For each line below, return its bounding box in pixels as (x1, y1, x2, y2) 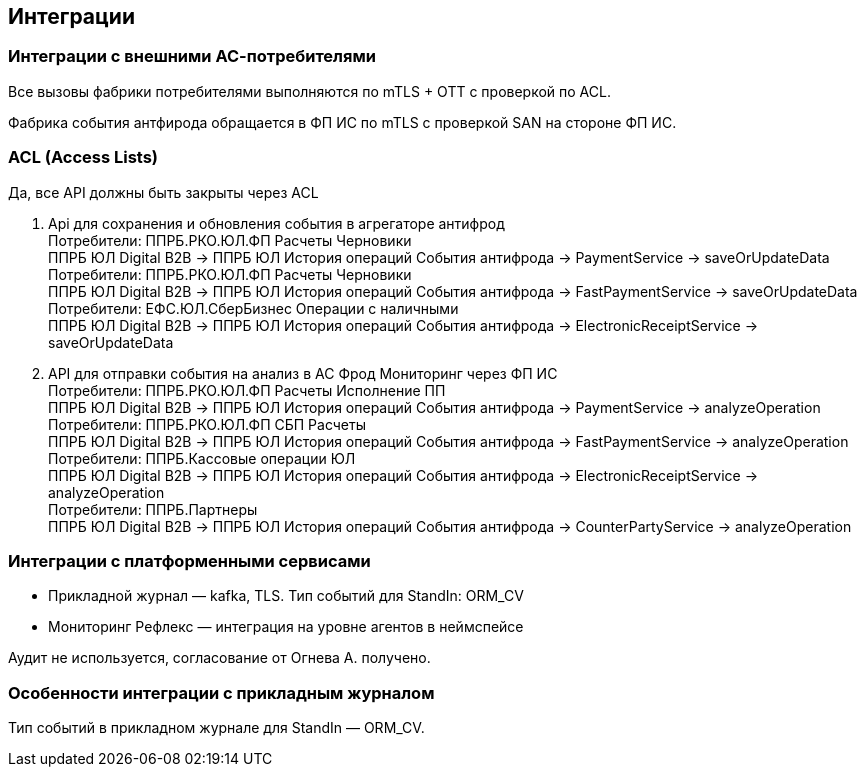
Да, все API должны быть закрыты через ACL (8, 183, 319, 201)
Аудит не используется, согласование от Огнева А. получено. (8, 649, 431, 667)
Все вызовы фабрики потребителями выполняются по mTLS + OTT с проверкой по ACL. (8, 82, 611, 100)
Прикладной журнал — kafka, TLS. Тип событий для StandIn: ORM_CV (48, 587, 524, 605)
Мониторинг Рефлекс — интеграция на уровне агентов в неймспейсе (48, 618, 524, 636)
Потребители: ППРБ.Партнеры (48, 500, 258, 518)
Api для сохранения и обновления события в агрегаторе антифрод (48, 214, 505, 232)
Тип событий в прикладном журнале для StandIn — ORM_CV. (8, 719, 425, 737)
